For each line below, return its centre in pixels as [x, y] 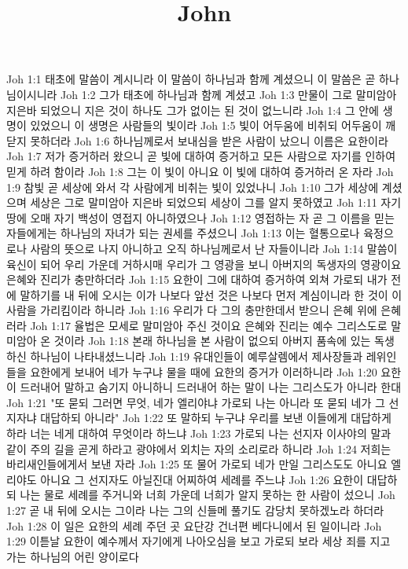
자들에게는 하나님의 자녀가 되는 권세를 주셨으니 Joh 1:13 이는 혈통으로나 [183, 233]
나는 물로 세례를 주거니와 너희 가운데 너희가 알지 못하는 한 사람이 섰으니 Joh [208, 495]
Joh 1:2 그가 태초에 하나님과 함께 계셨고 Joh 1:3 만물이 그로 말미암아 [229, 94]
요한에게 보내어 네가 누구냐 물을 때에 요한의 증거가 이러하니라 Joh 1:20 [204, 371]
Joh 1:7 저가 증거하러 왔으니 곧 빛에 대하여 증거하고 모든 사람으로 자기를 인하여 [201, 156]
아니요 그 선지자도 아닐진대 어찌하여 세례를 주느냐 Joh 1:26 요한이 [202, 479]
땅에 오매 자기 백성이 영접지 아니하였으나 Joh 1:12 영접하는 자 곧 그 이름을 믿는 [200, 217]
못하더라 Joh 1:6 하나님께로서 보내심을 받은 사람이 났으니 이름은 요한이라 [209, 140]
